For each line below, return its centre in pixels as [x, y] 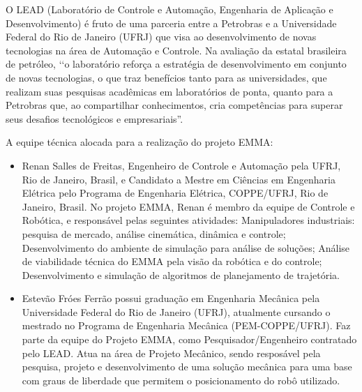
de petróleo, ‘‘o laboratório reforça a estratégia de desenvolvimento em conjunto [176, 64]
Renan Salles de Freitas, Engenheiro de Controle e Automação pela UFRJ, [181, 165]
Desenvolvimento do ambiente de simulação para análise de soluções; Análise [186, 247]
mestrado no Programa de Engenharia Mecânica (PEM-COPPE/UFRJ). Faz [186, 325]
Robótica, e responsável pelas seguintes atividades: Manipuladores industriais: [188, 220]
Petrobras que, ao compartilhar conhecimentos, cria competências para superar [174, 105]
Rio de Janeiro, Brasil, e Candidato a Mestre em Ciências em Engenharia [179, 179]
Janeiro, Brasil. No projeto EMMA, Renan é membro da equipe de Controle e [188, 206]
